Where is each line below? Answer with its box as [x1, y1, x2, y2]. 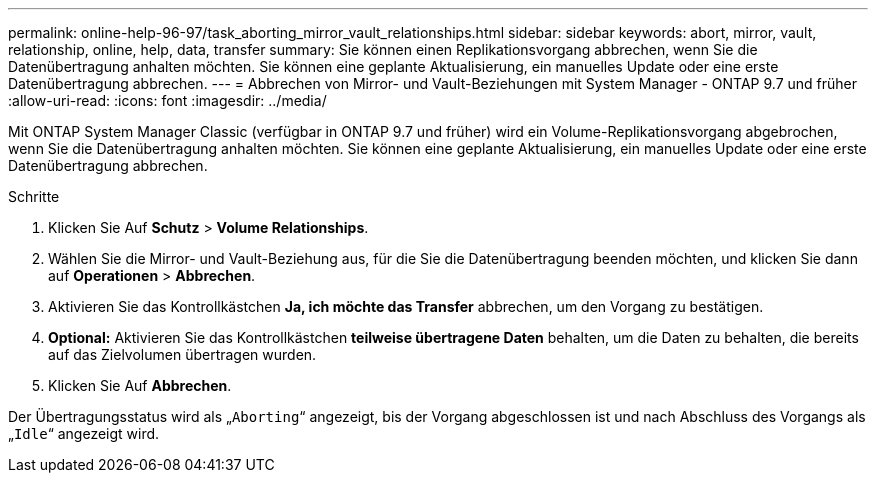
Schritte [8, 188, 60, 205]
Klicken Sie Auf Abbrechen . [48, 377, 232, 394]
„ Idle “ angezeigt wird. [8, 425, 160, 442]
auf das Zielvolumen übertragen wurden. [48, 346, 317, 363]
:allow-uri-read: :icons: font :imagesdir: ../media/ [8, 92, 327, 109]
